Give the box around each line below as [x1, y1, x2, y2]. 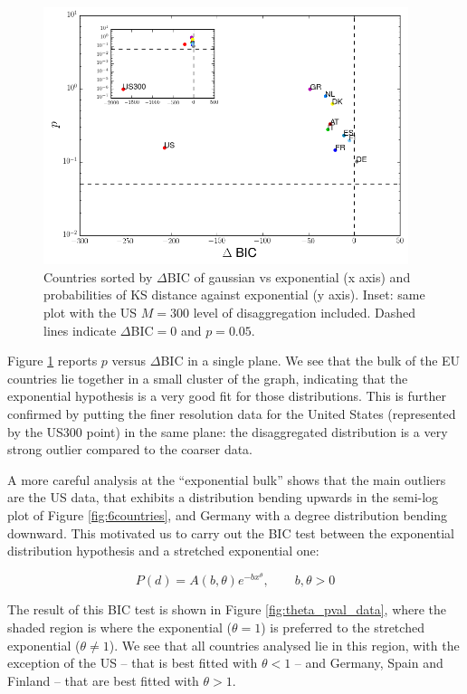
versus [111, 351, 147, 370]
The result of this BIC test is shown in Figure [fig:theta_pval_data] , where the [7, 600, 447, 619]
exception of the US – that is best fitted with [7, 653, 258, 672]
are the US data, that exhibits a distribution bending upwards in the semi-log [7, 488, 439, 507]
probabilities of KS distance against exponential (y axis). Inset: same [43, 285, 425, 304]
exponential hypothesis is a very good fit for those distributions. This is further [7, 386, 447, 405]
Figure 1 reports [7, 351, 98, 370]
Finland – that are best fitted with [7, 670, 199, 689]
